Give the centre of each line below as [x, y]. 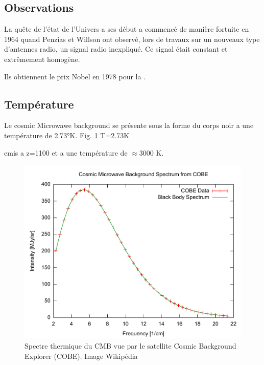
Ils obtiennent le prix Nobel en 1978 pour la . [75, 76]
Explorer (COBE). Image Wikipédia [81, 356]
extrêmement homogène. [42, 59]
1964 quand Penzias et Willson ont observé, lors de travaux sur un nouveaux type [132, 39]
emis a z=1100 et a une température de [66, 152]
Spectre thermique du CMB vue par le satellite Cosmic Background [130, 345]
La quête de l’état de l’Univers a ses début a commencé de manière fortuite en [127, 29]
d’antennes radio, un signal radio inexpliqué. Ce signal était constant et [116, 49]
